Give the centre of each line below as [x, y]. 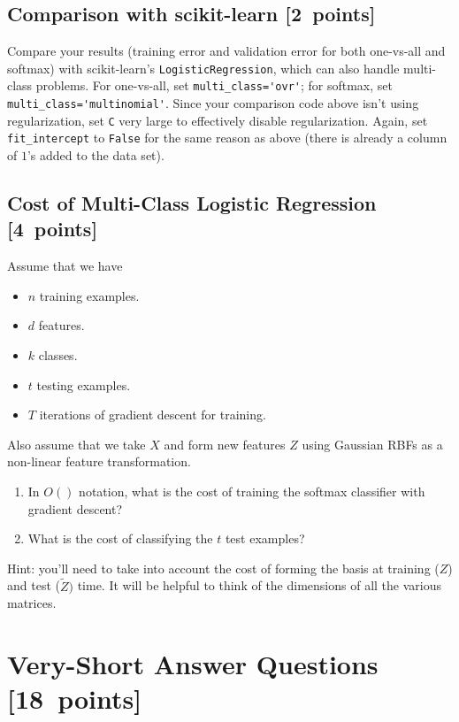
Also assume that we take [76, 444]
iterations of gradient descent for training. [153, 415]
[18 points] [75, 699]
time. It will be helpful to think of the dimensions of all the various [259, 585]
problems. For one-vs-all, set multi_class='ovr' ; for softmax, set [214, 85]
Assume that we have [65, 266]
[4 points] [53, 229]
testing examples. [84, 384]
